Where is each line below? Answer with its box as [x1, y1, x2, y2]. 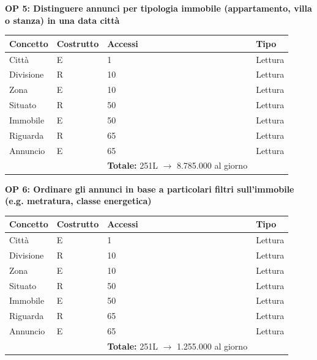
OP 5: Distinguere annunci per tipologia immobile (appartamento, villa [5, 2, 312, 14]
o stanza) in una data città [5, 13, 120, 26]
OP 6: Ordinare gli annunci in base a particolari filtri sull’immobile [5, 182, 294, 195]
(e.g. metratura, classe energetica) [5, 194, 152, 207]
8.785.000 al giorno [176, 159, 248, 172]
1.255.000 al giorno [176, 339, 248, 352]
